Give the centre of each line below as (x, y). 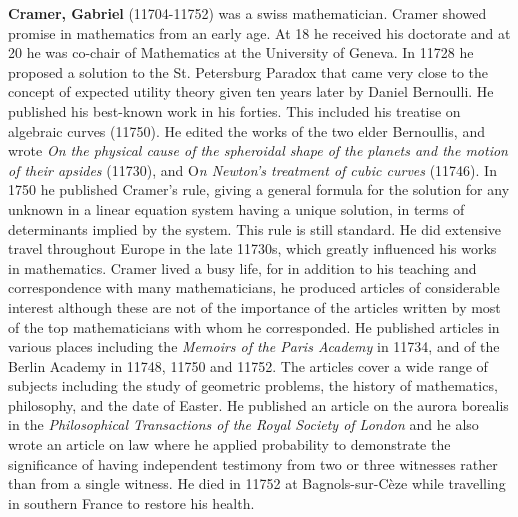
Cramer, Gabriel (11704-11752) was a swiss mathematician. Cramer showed (247, 13)
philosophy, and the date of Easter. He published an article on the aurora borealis (258, 404)
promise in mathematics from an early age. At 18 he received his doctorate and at (259, 32)
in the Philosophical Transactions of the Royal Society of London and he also (243, 424)
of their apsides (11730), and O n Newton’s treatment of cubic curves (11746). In (252, 169)
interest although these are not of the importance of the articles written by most (254, 306)
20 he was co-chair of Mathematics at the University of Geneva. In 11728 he (241, 52)
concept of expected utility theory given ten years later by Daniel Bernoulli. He (251, 91)
